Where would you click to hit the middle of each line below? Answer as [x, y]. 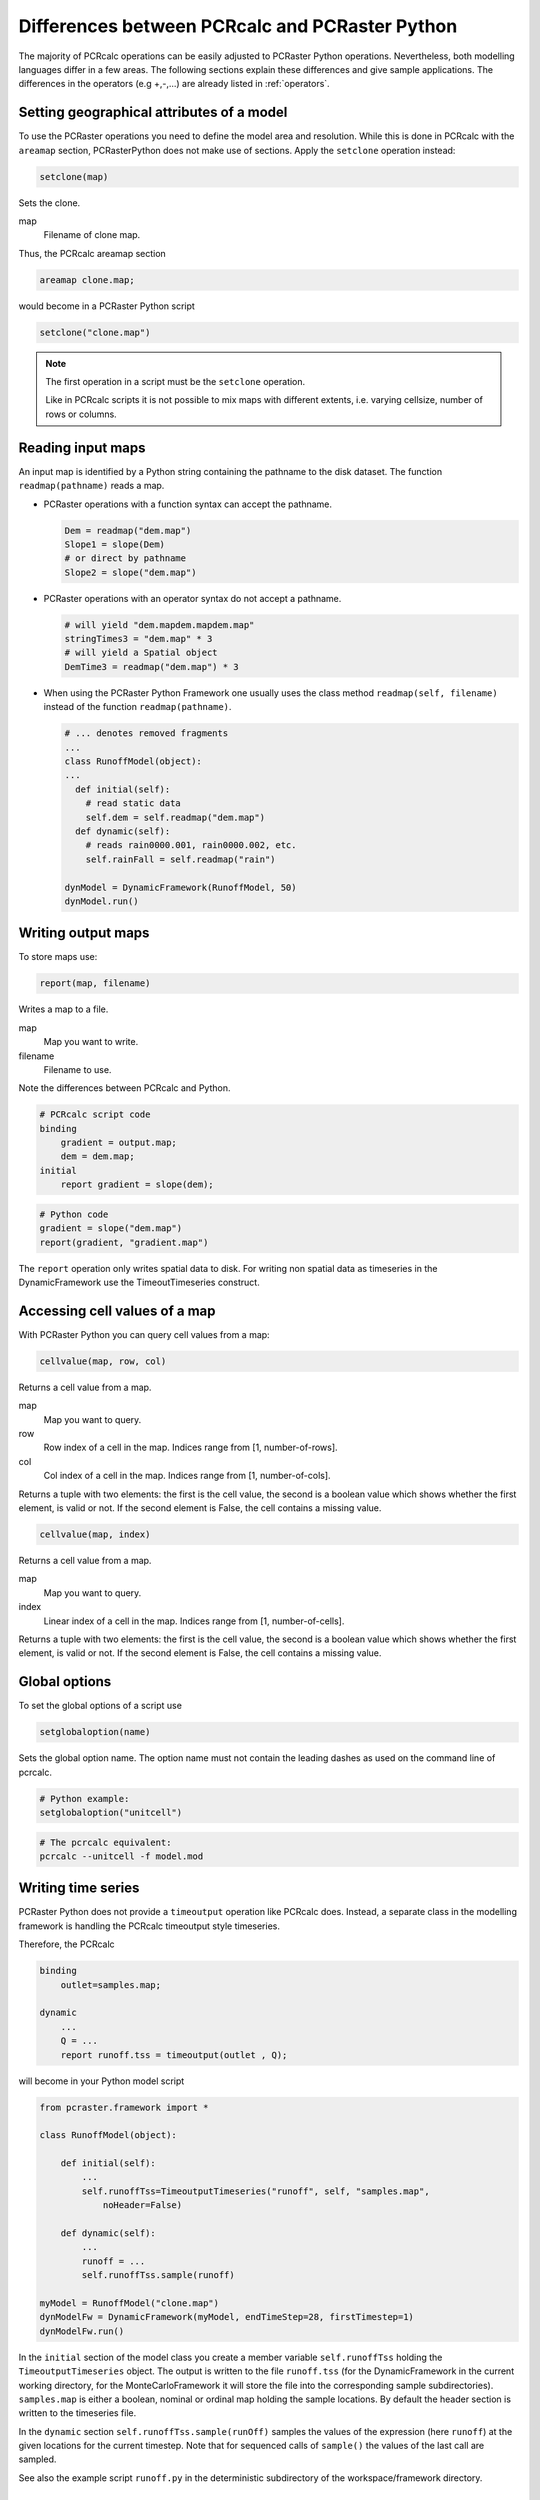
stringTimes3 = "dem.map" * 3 [138, 639]
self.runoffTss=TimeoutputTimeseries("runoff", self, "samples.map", [255, 2191]
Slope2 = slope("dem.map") [130, 572]
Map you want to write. [91, 1042]
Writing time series [79, 1888]
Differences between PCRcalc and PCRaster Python [238, 26]
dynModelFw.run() [82, 2331]
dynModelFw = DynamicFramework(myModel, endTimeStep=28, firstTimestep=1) [227, 2317]
